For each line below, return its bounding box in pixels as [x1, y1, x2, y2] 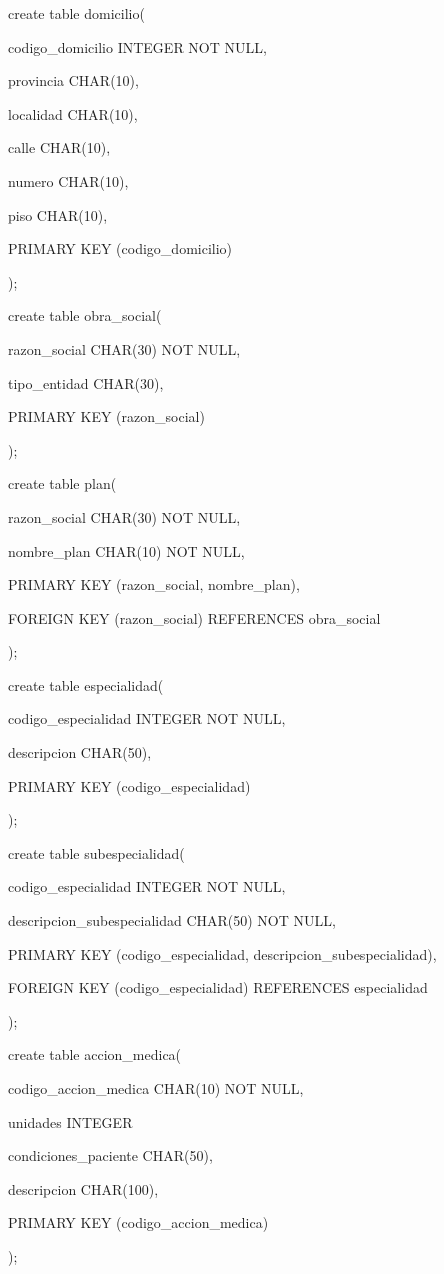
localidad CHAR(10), [8, 103, 138, 124]
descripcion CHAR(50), [8, 742, 152, 763]
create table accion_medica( [8, 1044, 182, 1065]
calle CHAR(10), [8, 137, 111, 158]
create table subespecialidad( [8, 842, 185, 863]
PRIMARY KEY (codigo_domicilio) [8, 238, 233, 259]
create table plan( [8, 473, 117, 494]
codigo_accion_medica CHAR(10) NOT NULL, [8, 1078, 304, 1098]
